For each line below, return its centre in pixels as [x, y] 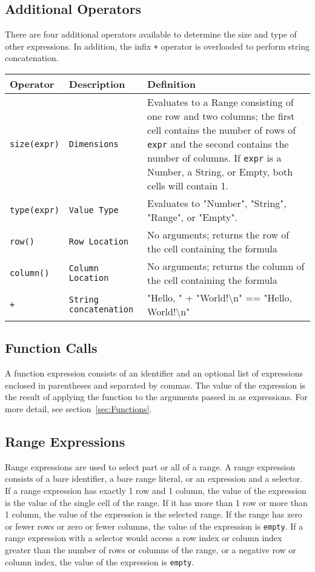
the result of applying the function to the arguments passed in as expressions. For [156, 397]
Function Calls [51, 348]
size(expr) [35, 144]
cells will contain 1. [188, 186]
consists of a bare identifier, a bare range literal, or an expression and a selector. [154, 478]
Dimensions [94, 144]
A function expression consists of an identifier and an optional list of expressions [154, 373]
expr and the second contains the [218, 144]
